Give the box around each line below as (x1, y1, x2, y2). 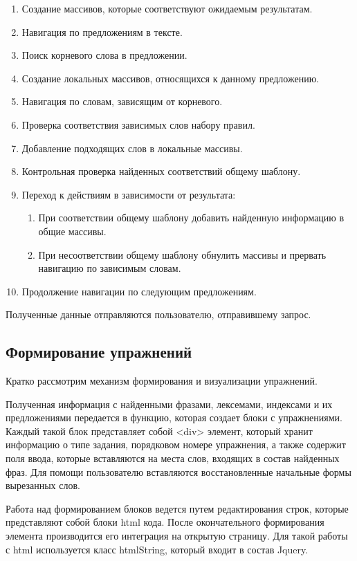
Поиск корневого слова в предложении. (21, 48, 187, 62)
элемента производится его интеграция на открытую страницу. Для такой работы (6, 528, 348, 543)
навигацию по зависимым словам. (38, 261, 181, 275)
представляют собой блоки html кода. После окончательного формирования (6, 515, 324, 529)
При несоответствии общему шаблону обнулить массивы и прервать (38, 247, 327, 261)
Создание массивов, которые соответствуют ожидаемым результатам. (21, 1, 313, 15)
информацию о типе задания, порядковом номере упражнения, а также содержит (6, 437, 346, 452)
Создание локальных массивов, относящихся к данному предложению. (21, 71, 320, 85)
